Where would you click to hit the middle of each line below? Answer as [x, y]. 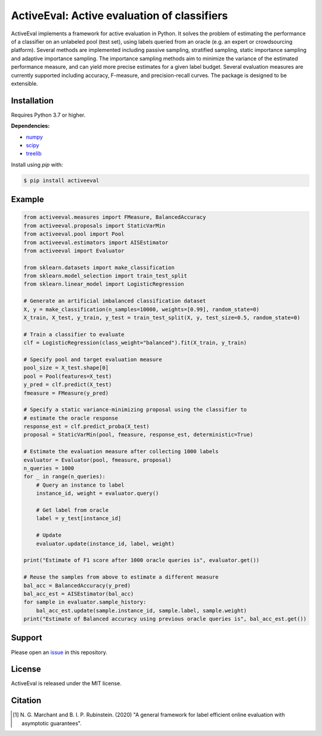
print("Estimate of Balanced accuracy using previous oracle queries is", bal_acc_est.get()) [165, 619]
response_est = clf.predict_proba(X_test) [86, 427]
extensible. [24, 83]
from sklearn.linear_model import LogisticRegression [104, 284]
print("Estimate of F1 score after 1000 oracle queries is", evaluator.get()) [141, 560]
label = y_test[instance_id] [79, 518]
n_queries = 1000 [49, 468]
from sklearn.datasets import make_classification [99, 267]
